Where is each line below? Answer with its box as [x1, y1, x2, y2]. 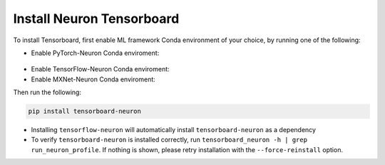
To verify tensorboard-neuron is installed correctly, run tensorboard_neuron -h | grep [31, 136, 308, 144]
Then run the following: [13, 88, 82, 96]
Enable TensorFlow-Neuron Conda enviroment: [31, 65, 170, 74]
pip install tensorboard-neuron [28, 107, 142, 116]
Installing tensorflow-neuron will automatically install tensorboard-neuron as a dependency [31, 126, 317, 134]
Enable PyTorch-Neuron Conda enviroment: [31, 49, 160, 57]
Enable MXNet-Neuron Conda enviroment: [31, 75, 156, 84]
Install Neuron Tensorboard [13, 11, 180, 26]
